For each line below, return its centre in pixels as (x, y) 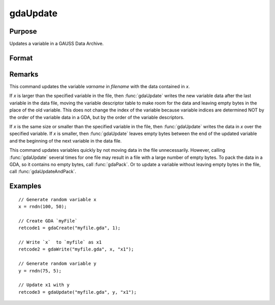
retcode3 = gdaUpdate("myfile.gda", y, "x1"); (78, 292)
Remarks (24, 74)
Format (21, 58)
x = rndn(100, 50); (43, 207)
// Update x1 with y (44, 285)
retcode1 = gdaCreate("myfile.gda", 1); (70, 228)
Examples (25, 186)
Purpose (23, 31)
